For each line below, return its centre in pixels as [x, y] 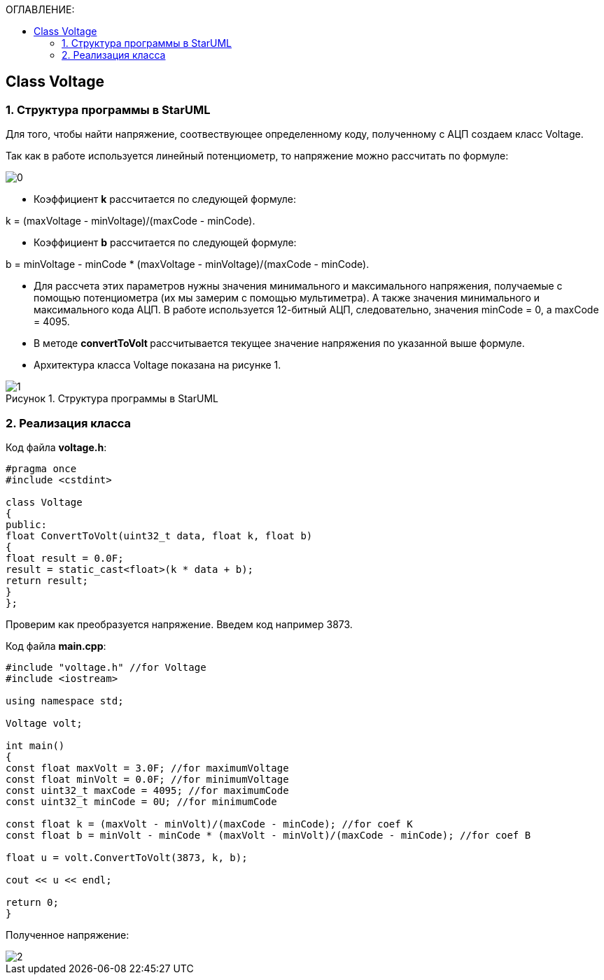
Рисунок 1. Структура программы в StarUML [112, 399]
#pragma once [41, 468]
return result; [47, 580]
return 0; [32, 902]
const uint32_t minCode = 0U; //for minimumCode [141, 801]
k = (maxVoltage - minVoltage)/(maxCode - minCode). [131, 221]
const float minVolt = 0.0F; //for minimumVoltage [147, 779]
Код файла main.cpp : [56, 646]
